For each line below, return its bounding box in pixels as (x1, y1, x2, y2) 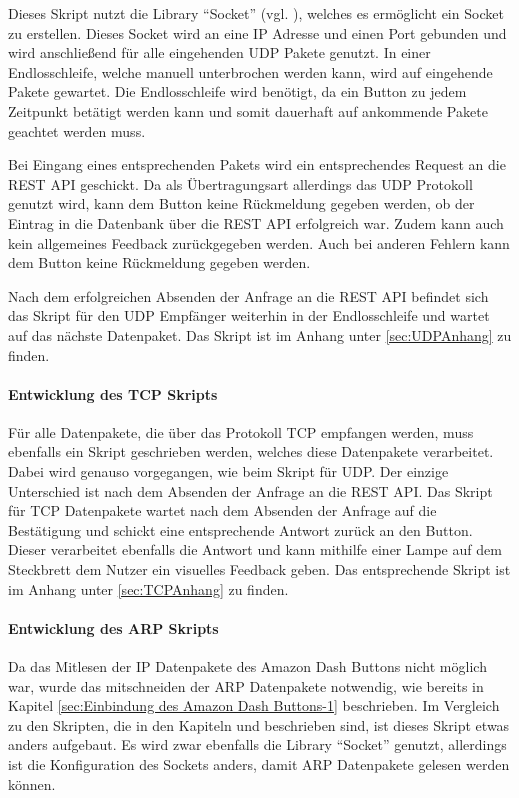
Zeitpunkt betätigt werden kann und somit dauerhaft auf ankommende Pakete (8, 100, 488, 121)
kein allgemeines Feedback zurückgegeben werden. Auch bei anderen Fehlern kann (8, 232, 510, 253)
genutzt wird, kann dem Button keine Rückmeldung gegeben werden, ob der (8, 193, 475, 214)
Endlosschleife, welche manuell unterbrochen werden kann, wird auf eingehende (8, 61, 493, 82)
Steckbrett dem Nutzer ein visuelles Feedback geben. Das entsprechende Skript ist (8, 559, 511, 580)
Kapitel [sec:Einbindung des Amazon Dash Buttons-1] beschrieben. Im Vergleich (8, 695, 500, 716)
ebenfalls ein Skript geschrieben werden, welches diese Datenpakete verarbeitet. (8, 441, 494, 462)
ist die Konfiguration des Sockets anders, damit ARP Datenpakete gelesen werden (8, 754, 510, 774)
